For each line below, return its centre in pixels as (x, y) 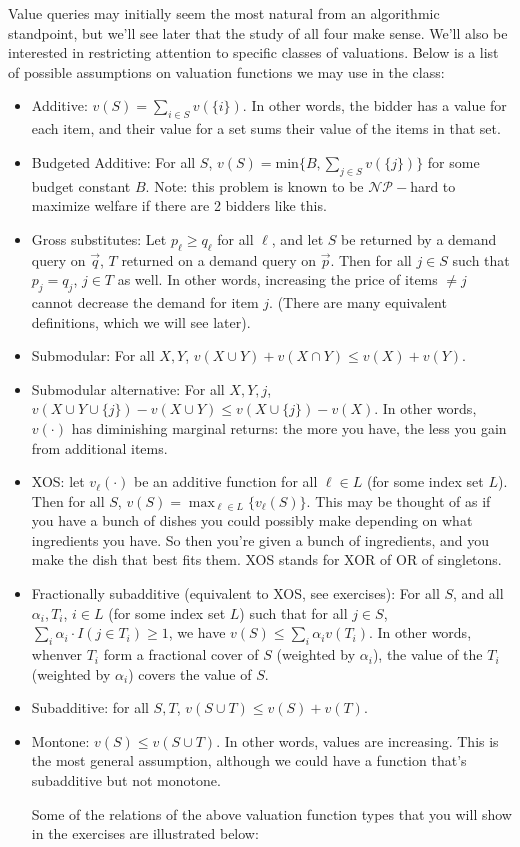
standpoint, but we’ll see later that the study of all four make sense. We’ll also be (258, 32)
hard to (433, 185)
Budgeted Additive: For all (113, 161)
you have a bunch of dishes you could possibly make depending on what (252, 520)
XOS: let (58, 481)
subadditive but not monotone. (126, 780)
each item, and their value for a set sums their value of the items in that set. (266, 128)
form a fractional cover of (181, 654)
